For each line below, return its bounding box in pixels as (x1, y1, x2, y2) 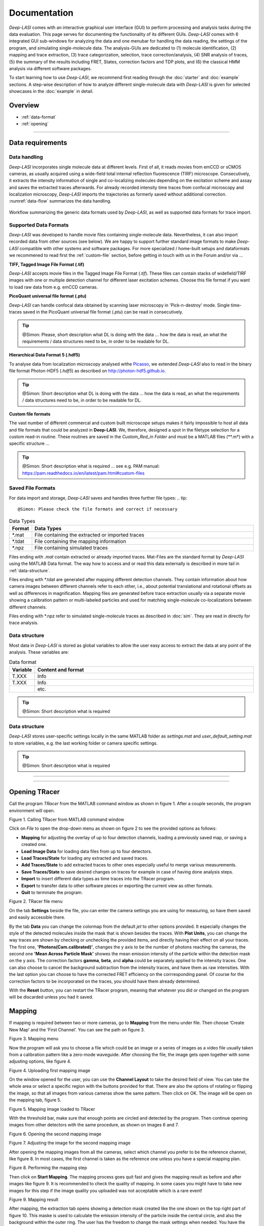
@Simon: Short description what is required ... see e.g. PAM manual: (22, 463, 160, 469)
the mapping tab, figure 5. (9, 1097, 62, 1103)
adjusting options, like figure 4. (9, 1058, 71, 1064)
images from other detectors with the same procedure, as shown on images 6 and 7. (9, 1122, 179, 1128)
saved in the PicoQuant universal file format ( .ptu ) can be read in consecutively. (22, 309, 183, 315)
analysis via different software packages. (9, 65, 92, 71)
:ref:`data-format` (21, 114, 57, 120)
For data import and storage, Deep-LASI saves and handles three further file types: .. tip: (9, 495, 188, 501)
